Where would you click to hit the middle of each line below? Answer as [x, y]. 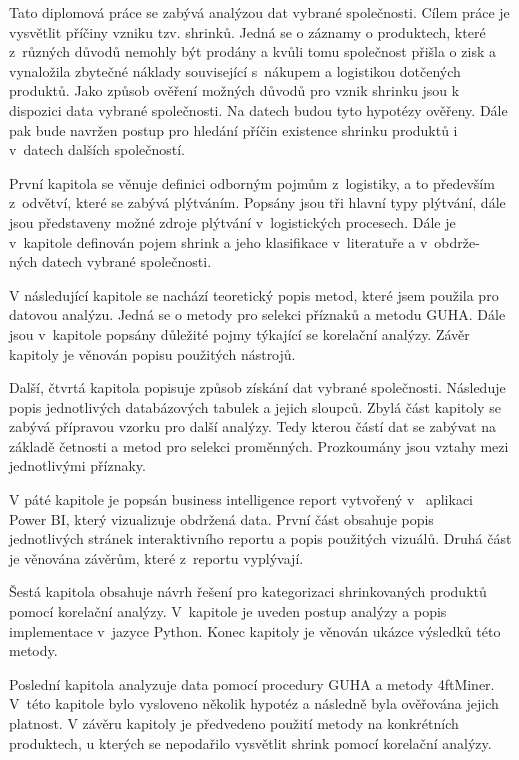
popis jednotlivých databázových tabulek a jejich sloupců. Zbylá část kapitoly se [255, 406]
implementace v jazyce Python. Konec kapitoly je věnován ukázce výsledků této [255, 630]
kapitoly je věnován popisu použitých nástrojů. [152, 353]
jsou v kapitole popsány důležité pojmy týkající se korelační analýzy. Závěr [239, 333]
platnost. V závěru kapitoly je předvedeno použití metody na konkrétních [234, 723]
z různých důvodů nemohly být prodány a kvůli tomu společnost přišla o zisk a [252, 51]
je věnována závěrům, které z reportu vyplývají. [156, 557]
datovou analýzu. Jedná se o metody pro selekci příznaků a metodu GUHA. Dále [257, 314]
